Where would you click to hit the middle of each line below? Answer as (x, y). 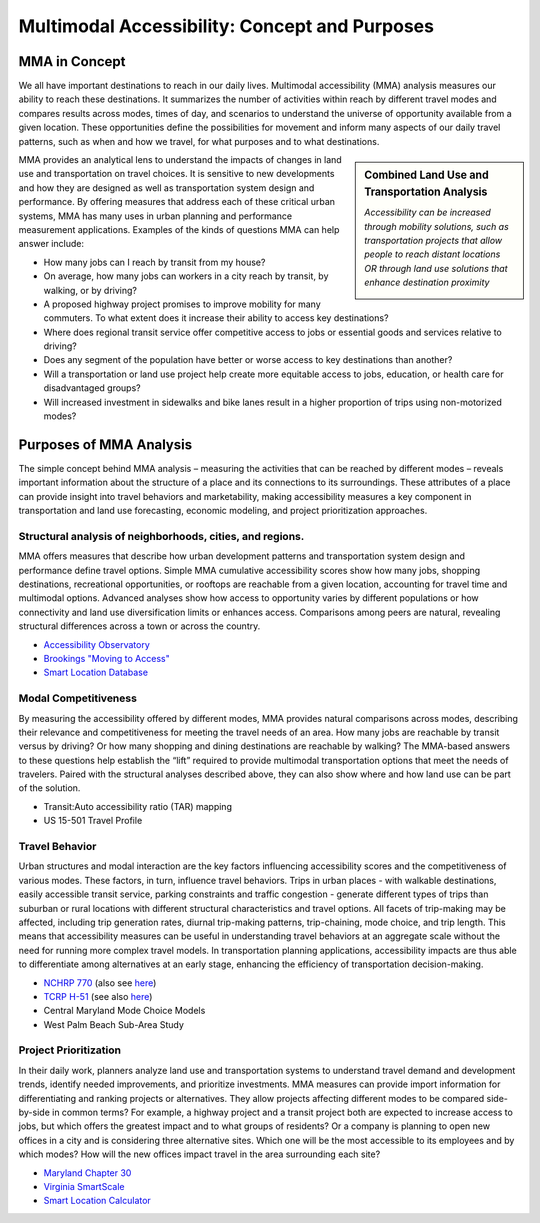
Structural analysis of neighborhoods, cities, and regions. (161, 536)
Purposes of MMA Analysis (105, 444)
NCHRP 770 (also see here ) (100, 982)
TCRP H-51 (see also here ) (98, 996)
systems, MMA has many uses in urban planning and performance (155, 216)
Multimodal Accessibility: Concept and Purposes (226, 26)
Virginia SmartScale (84, 1186)
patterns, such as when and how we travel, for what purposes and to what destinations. (199, 141)
